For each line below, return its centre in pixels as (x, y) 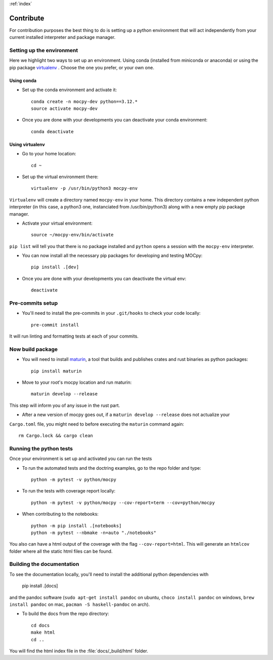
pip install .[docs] (40, 586)
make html (43, 632)
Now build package (34, 349)
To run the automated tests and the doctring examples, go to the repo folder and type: (112, 468)
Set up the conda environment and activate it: (70, 90)
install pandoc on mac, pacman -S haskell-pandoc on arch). (80, 604)
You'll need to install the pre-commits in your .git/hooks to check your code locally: (111, 313)
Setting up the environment (44, 51)
